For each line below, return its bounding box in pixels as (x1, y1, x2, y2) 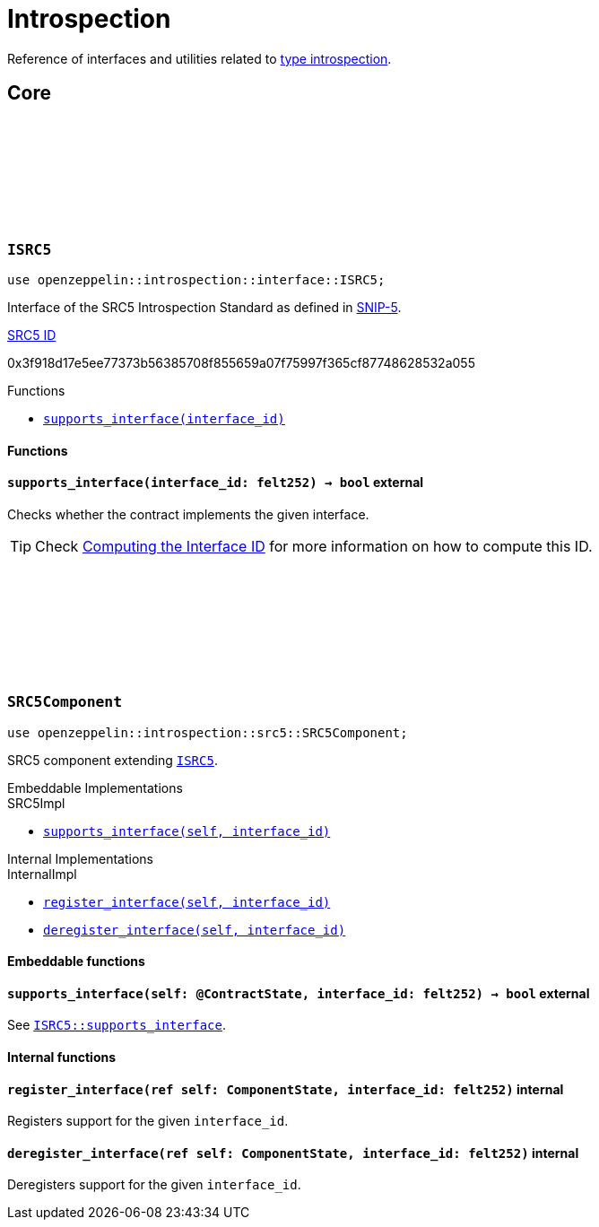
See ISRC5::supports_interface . (7, 1017, 227, 1033)
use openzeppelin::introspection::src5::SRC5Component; (7, 725, 408, 740)
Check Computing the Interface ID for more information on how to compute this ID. (35, 536, 593, 555)
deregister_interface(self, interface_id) (43, 922, 346, 937)
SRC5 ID (7, 326, 56, 343)
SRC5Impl (7, 795, 65, 811)
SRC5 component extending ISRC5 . (7, 752, 218, 768)
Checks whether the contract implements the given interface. (7, 506, 369, 522)
